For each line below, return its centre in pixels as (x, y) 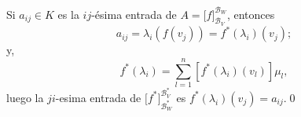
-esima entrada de (98, 97)
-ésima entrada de (134, 14)
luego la (25, 97)
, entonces (251, 14)
